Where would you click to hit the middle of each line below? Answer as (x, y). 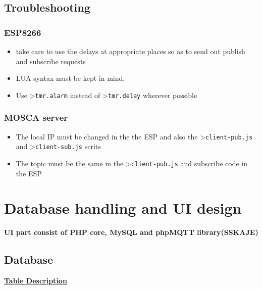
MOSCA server (36, 117)
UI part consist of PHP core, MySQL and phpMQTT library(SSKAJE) (131, 232)
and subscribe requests (51, 61)
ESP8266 (23, 32)
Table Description (36, 281)
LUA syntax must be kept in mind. (70, 78)
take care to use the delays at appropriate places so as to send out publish (130, 51)
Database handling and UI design (123, 208)
